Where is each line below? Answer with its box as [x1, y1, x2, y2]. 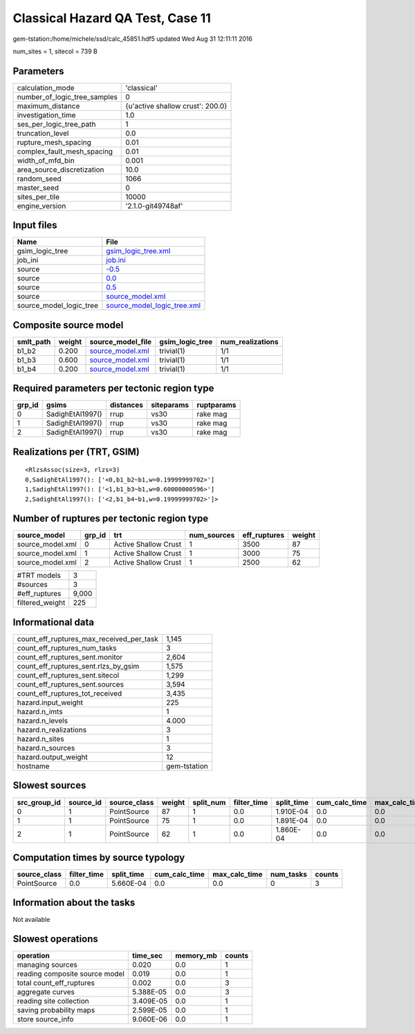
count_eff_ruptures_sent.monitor [17, 653, 123, 662]
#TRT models [17, 571, 62, 581]
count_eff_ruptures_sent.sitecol [17, 671, 120, 680]
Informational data [12, 616, 95, 628]
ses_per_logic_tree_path [17, 119, 96, 129]
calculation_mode [17, 83, 75, 93]
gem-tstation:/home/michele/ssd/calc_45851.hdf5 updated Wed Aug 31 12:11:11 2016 [12, 35, 252, 43]
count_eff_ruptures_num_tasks [17, 644, 117, 653]
